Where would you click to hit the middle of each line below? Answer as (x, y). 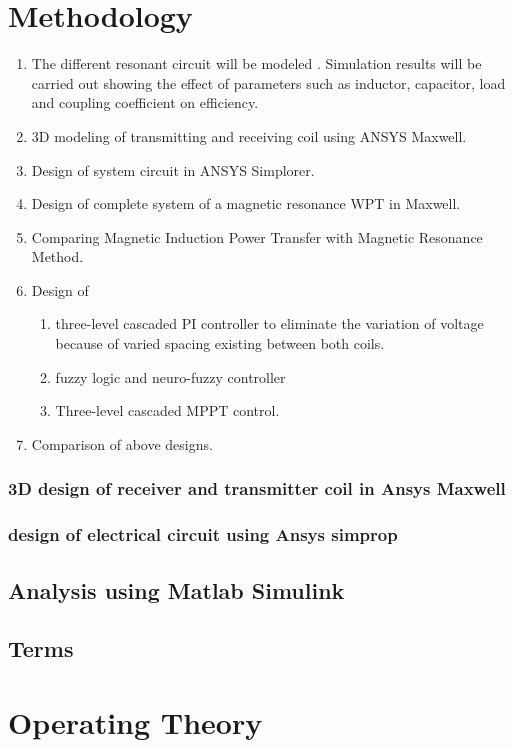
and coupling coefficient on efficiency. (145, 102)
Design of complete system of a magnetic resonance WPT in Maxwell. (246, 203)
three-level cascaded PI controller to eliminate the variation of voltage (269, 323)
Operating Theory (135, 721)
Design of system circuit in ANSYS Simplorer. (173, 169)
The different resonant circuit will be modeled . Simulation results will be (256, 63)
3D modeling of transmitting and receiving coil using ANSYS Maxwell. (249, 135)
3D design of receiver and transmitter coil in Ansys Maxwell (257, 488)
